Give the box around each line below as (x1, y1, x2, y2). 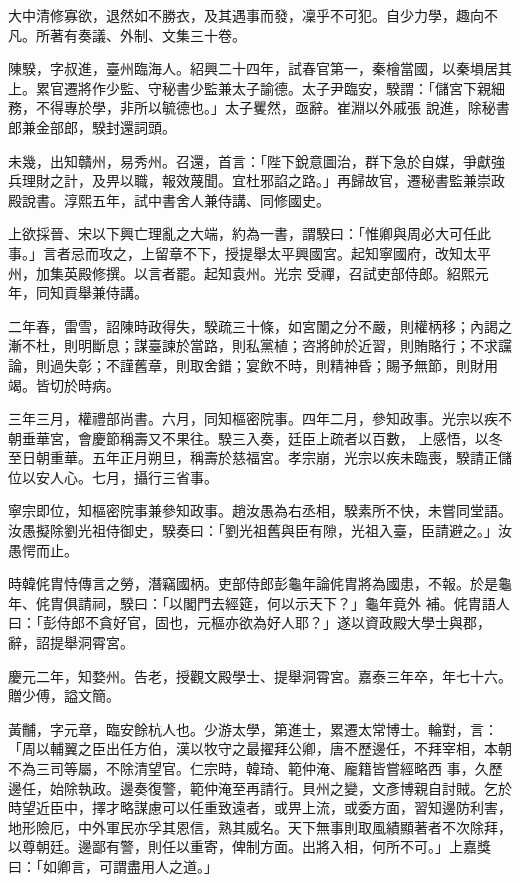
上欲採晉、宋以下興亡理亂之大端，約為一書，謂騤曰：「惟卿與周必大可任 (8, 223, 477, 244)
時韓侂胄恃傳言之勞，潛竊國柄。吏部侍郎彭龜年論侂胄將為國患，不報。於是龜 (8, 573, 512, 594)
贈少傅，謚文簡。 (8, 685, 120, 706)
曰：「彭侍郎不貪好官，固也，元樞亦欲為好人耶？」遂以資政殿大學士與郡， (8, 612, 491, 633)
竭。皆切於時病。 (8, 374, 120, 395)
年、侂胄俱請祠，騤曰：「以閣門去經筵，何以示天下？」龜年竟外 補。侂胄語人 (8, 592, 510, 613)
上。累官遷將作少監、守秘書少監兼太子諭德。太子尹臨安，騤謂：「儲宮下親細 (8, 77, 505, 98)
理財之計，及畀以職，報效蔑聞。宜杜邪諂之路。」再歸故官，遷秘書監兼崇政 (21, 170, 505, 191)
